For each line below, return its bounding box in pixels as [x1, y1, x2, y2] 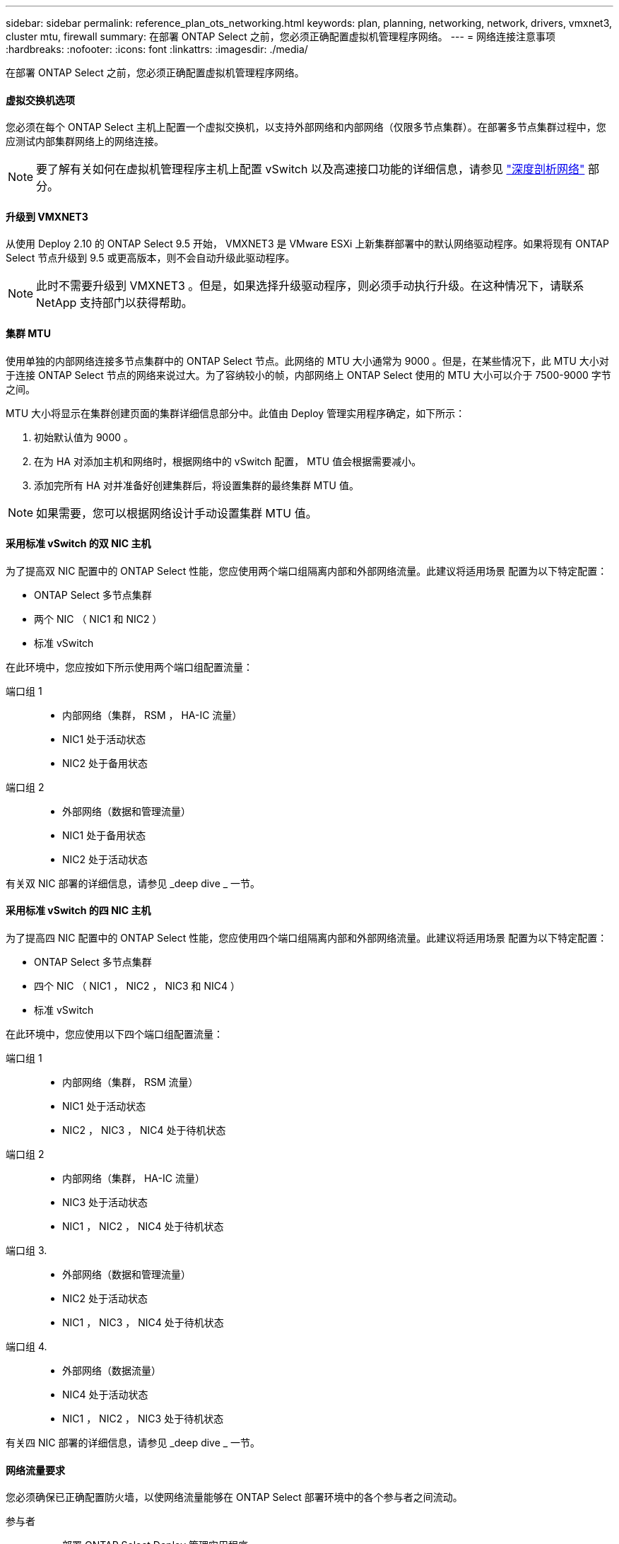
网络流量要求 [6, 1463, 65, 1476]
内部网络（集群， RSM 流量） [62, 1076, 199, 1089]
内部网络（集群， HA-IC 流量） [62, 1172, 205, 1185]
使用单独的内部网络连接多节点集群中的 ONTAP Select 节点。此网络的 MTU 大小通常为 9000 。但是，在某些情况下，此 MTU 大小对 [6, 354, 609, 367]
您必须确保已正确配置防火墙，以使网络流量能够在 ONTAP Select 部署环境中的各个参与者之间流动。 [6, 1491, 463, 1504]
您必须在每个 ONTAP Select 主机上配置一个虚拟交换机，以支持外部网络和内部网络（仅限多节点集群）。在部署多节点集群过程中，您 [6, 121, 606, 134]
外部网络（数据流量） [62, 1364, 161, 1377]
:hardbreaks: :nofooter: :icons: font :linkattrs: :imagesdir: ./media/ [6, 43, 308, 55]
